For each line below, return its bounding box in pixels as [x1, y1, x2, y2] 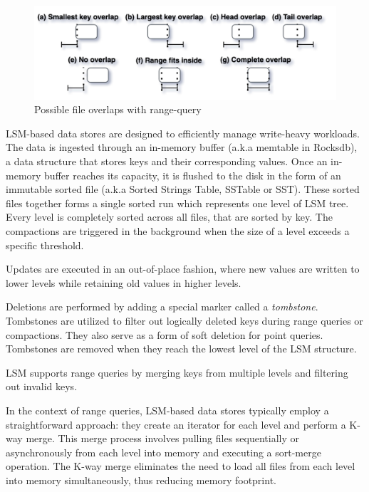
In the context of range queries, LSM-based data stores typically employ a [6, 402, 329, 417]
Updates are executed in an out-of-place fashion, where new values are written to [6, 261, 360, 276]
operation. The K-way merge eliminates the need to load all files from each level [6, 459, 355, 473]
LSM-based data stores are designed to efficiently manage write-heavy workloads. [6, 125, 360, 140]
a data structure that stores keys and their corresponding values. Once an [6, 154, 328, 169]
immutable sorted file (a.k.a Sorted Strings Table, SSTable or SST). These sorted [6, 182, 360, 197]
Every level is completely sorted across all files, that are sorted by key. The [6, 209, 333, 224]
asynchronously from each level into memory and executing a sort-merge [6, 444, 321, 459]
